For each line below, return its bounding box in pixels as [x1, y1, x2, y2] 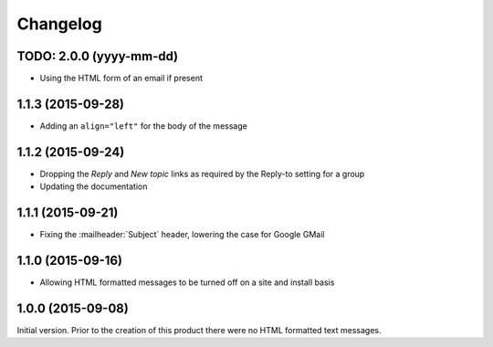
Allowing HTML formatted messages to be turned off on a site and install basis [39, 277, 335, 288]
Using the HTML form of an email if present [39, 73, 204, 84]
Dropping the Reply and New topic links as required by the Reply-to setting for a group [39, 168, 365, 179]
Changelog [16, 14, 102, 34]
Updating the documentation [39, 181, 148, 192]
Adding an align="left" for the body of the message [39, 120, 248, 131]
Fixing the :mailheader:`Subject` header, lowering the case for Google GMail [39, 229, 325, 240]
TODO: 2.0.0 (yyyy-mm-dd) [16, 48, 178, 64]
